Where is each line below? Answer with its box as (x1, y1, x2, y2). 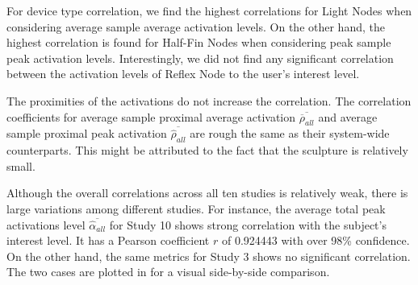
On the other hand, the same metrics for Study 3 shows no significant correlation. (6, 247, 411, 264)
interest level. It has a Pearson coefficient (6, 232, 210, 249)
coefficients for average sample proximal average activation (6, 108, 296, 125)
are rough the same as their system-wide (190, 125, 390, 142)
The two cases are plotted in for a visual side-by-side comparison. (6, 263, 330, 280)
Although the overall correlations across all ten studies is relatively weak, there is (6, 184, 408, 201)
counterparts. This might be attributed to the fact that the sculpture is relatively (6, 142, 408, 159)
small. (6, 157, 36, 174)
